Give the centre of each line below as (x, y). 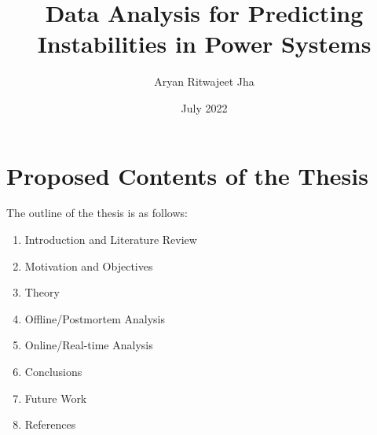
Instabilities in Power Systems (204, 44)
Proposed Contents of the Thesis (187, 175)
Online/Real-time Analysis (89, 345)
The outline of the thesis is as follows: (97, 213)
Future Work (56, 398)
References (50, 424)
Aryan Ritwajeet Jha (204, 81)
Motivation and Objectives (89, 265)
